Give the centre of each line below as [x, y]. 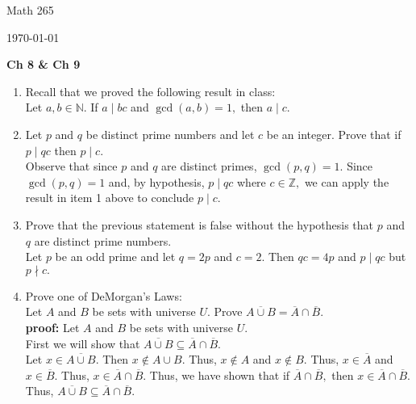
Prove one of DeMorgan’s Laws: [104, 295]
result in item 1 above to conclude [110, 198]
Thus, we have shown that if [220, 375]
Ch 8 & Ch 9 [44, 64]
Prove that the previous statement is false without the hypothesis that [200, 224]
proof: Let [52, 327]
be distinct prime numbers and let [170, 134]
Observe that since [71, 166]
